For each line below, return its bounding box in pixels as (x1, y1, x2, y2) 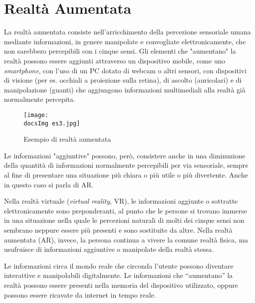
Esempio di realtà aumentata (24, 134, 111, 144)
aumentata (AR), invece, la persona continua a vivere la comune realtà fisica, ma (4, 234, 248, 244)
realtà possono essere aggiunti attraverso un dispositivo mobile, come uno (4, 55, 225, 65)
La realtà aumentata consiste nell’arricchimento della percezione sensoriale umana (4, 27, 251, 37)
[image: (24, 111, 49, 119)
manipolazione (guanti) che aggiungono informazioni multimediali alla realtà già (4, 84, 246, 94)
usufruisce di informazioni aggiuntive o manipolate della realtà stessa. (4, 244, 214, 254)
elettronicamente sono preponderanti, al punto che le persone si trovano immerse (4, 205, 247, 215)
